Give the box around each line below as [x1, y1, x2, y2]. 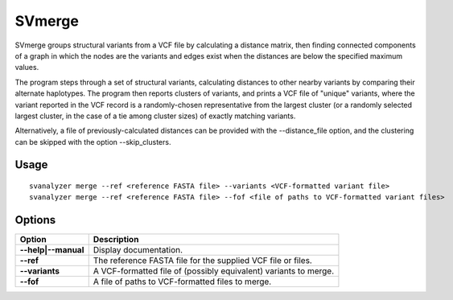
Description [93, 234, 139, 245]
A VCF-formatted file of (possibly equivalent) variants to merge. [93, 265, 334, 277]
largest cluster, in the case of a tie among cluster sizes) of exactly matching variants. [14, 111, 296, 121]
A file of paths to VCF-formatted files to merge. [93, 276, 272, 287]
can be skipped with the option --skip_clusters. [14, 137, 171, 146]
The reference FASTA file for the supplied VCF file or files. [93, 255, 313, 266]
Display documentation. [93, 245, 183, 256]
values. [14, 63, 39, 72]
